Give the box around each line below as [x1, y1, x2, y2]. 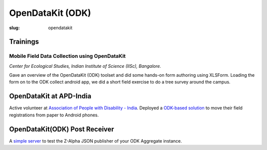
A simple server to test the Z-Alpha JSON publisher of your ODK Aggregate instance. [9, 138, 182, 144]
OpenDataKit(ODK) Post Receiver [9, 125, 114, 133]
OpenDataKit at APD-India [9, 92, 91, 100]
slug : [9, 25, 20, 31]
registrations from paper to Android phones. [9, 112, 99, 118]
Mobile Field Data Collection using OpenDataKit [9, 52, 126, 59]
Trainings [9, 38, 39, 46]
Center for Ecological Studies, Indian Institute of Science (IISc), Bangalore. [9, 63, 162, 69]
